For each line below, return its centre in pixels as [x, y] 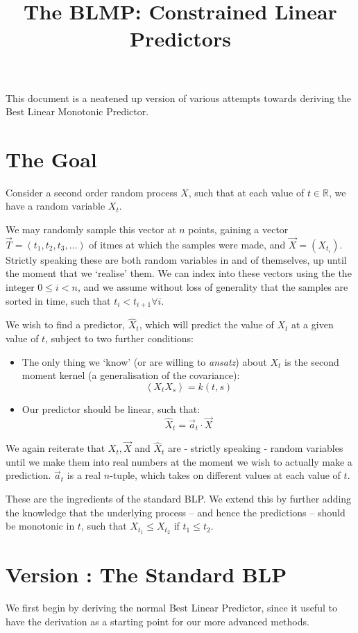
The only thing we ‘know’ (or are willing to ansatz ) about [144, 361]
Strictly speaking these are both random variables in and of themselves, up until [176, 259]
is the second [312, 361]
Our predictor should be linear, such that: [111, 408]
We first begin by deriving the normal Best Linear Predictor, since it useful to [171, 608]
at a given [313, 324]
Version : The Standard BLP [146, 574]
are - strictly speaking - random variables [256, 448]
